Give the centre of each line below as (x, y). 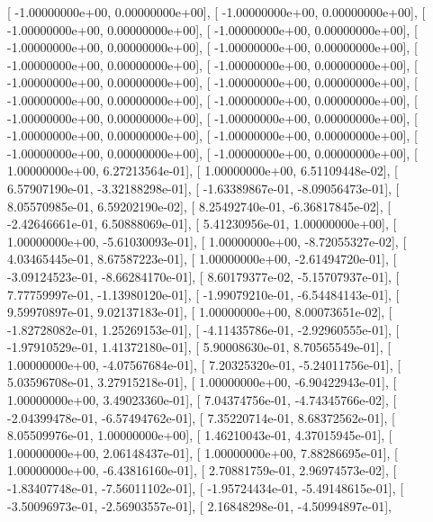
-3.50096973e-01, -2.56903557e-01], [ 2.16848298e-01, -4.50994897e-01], (199, 505)
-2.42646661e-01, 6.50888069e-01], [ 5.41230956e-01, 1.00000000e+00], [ (202, 224)
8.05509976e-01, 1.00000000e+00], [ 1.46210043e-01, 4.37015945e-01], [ (200, 435)
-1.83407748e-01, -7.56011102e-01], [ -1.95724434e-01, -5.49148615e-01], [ (206, 488)
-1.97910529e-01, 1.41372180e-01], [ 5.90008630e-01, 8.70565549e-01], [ (199, 347)
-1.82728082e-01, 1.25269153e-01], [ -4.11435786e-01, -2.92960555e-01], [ (203, 329)
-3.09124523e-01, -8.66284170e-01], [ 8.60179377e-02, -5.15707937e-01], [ (203, 276)
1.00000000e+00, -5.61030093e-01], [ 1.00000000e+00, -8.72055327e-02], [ (207, 241)
